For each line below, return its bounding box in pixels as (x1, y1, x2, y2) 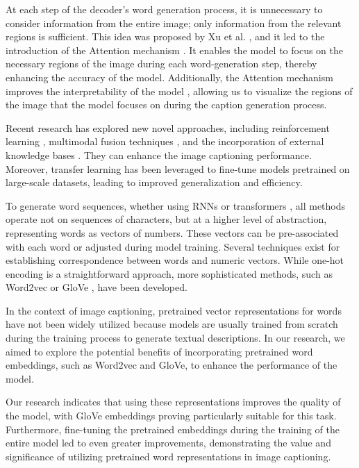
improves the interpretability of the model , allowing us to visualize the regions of (6, 83, 353, 98)
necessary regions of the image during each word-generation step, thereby (6, 56, 317, 71)
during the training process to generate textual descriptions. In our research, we (6, 331, 345, 345)
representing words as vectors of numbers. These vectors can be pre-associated (6, 225, 339, 240)
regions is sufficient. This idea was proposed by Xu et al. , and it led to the (6, 29, 325, 44)
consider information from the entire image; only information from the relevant (6, 15, 342, 30)
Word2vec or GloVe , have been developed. (6, 280, 187, 294)
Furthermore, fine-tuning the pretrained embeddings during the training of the (6, 421, 340, 436)
